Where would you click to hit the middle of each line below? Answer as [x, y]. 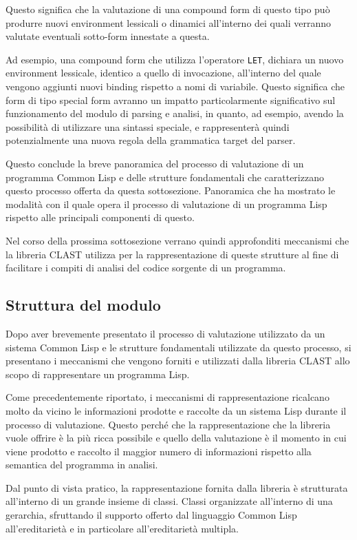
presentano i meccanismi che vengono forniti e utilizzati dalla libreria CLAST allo [178, 361]
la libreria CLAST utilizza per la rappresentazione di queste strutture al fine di [172, 254]
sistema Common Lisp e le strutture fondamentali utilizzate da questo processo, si [178, 347]
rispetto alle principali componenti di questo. [100, 217]
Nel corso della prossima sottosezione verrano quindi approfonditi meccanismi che [177, 240]
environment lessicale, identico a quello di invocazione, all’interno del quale [163, 73]
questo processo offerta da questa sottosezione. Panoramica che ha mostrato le [171, 190]
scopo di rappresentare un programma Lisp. [98, 374]
